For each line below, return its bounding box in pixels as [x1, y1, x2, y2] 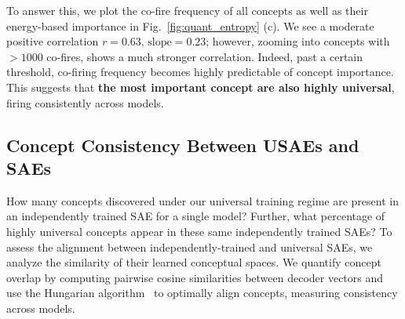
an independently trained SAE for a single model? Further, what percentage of [6, 208, 385, 224]
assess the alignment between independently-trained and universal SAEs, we [6, 238, 373, 255]
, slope [140, 37, 172, 49]
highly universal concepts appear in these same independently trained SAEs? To [6, 223, 392, 239]
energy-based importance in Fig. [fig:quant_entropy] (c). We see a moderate [6, 17, 374, 34]
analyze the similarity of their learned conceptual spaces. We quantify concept [6, 254, 381, 270]
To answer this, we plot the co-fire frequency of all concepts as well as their [6, 2, 368, 18]
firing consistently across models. [6, 94, 164, 111]
